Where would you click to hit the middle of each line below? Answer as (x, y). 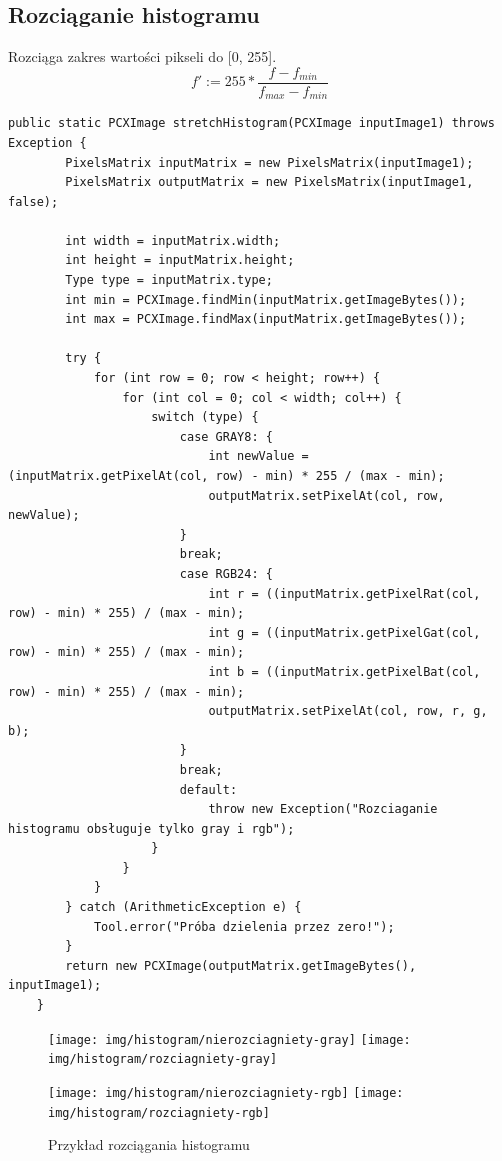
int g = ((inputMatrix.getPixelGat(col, (344, 632)
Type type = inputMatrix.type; (169, 280)
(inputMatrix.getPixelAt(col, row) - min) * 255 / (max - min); (226, 476)
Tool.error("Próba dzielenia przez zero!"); (244, 926)
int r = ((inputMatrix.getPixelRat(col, (344, 593)
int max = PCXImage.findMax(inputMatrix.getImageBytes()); (266, 319)
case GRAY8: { (226, 436)
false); (33, 201)
